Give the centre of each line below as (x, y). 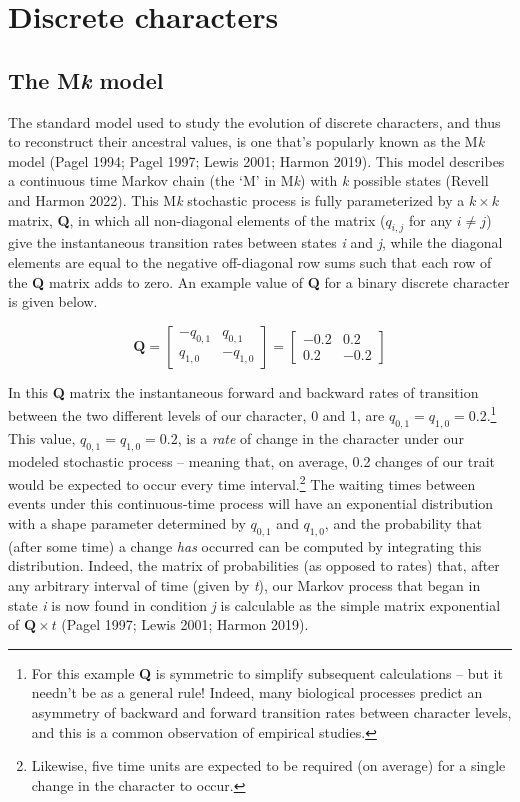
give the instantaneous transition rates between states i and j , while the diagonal (255, 242)
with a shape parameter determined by (127, 523)
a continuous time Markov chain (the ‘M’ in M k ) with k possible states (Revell (248, 180)
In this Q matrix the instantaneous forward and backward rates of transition (243, 391)
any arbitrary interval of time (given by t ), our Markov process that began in (244, 584)
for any (430, 219)
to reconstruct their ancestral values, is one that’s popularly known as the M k (246, 141)
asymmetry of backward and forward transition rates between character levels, (271, 711)
